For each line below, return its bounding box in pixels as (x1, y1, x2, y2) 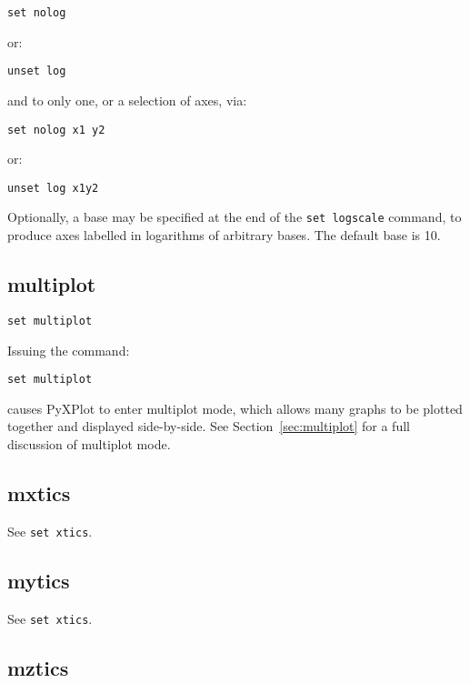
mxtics (7, 478, 71, 507)
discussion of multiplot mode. (7, 434, 171, 453)
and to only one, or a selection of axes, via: (7, 90, 247, 109)
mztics (7, 653, 69, 681)
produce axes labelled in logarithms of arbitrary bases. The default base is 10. (7, 226, 441, 245)
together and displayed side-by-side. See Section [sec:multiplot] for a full (7, 417, 410, 436)
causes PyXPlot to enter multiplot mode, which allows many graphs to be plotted (7, 398, 463, 417)
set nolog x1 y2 (7, 123, 105, 136)
